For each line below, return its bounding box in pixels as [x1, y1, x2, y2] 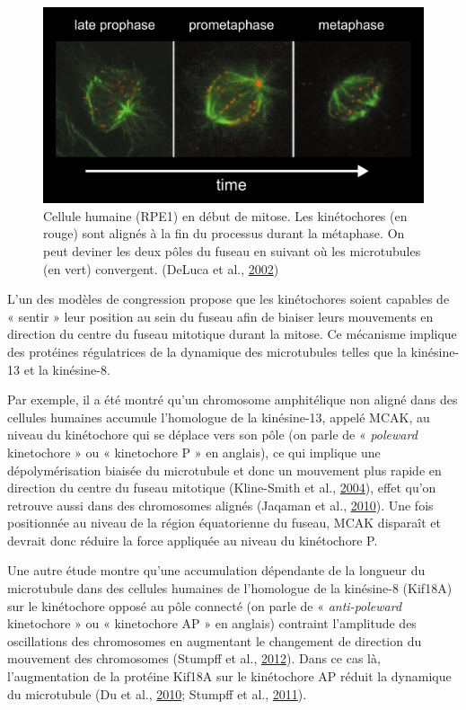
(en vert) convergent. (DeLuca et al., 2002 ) [43, 259, 279, 278]
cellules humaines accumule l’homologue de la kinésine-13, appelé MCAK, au [7, 407, 430, 426]
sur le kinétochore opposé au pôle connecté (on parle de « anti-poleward [7, 596, 402, 615]
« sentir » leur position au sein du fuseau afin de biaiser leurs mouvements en [7, 306, 434, 325]
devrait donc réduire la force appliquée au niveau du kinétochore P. [7, 530, 378, 549]
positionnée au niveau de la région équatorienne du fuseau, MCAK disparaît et [7, 513, 441, 532]
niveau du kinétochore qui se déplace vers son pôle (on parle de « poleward [7, 425, 418, 444]
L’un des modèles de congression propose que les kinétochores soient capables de [7, 289, 450, 308]
